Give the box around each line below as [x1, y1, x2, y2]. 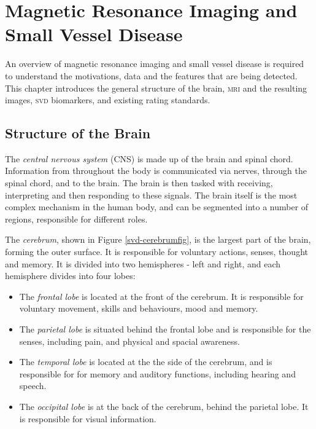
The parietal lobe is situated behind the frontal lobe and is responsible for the [19, 323, 311, 336]
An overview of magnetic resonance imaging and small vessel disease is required [5, 57, 304, 70]
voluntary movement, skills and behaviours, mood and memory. [19, 302, 258, 315]
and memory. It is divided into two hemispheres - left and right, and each [5, 257, 281, 270]
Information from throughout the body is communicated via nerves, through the [5, 164, 307, 177]
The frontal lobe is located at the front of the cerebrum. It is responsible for [19, 289, 304, 302]
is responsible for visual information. [19, 412, 156, 425]
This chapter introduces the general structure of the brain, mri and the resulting [5, 81, 307, 94]
